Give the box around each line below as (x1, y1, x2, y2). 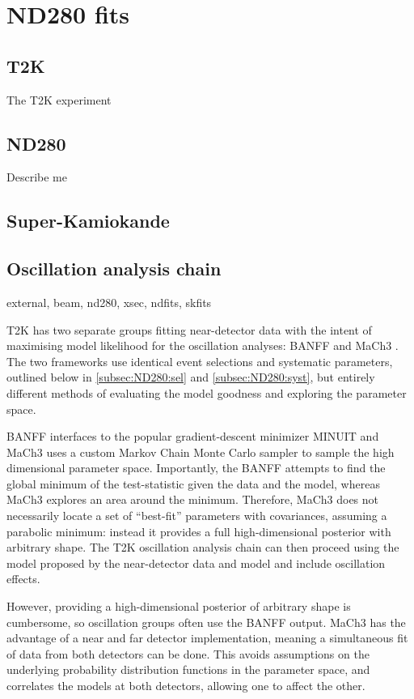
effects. (6, 570, 40, 587)
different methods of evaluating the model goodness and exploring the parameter (6, 384, 407, 401)
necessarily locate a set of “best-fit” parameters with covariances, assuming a (6, 507, 387, 524)
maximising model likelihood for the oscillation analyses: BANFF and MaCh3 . (6, 337, 399, 354)
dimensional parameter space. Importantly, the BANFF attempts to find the (6, 459, 386, 476)
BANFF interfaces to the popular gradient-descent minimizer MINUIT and (6, 428, 379, 445)
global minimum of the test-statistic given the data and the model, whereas (6, 475, 380, 492)
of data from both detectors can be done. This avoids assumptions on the (6, 645, 370, 662)
